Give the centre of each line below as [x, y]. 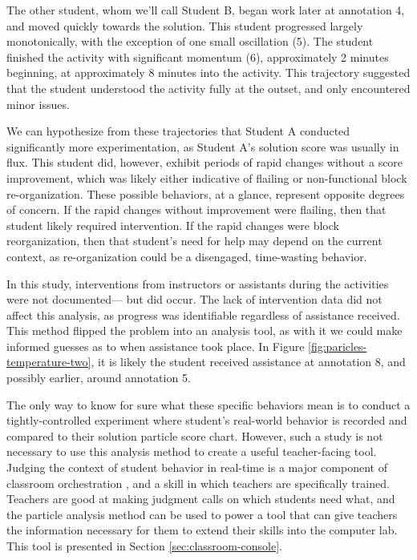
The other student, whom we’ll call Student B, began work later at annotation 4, [206, 10]
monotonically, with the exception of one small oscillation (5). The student [190, 41]
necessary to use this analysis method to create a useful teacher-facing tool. [192, 451]
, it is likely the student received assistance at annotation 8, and [248, 362]
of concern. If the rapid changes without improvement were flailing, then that [196, 209]
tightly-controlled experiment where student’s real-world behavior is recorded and [207, 420]
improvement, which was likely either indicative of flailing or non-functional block [207, 177]
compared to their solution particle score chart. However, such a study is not [195, 435]
